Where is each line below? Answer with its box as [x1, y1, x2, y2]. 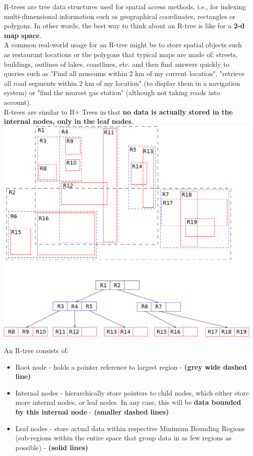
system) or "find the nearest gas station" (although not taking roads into [4, 87, 220, 98]
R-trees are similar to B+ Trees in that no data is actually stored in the [4, 106, 233, 117]
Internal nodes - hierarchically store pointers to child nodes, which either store [15, 387, 249, 397]
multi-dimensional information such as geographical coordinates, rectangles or [4, 11, 235, 21]
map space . [4, 30, 42, 40]
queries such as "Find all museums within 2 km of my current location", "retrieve [4, 68, 245, 79]
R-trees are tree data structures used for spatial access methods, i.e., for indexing [4, 1, 246, 11]
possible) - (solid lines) [15, 442, 89, 452]
